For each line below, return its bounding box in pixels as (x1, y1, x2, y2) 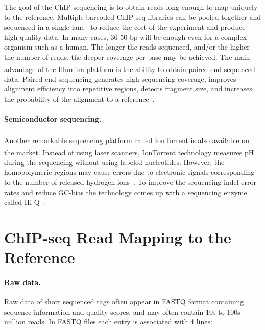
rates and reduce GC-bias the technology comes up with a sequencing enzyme (4, 186, 247, 197)
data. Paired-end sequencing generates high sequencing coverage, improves (4, 73, 236, 84)
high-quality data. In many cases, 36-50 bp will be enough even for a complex (4, 31, 247, 42)
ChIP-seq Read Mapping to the (4, 227, 231, 248)
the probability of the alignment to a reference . (4, 93, 155, 104)
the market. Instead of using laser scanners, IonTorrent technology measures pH (4, 147, 254, 157)
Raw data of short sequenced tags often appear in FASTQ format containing (4, 296, 244, 307)
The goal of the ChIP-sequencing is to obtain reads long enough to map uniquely (4, 2, 258, 12)
